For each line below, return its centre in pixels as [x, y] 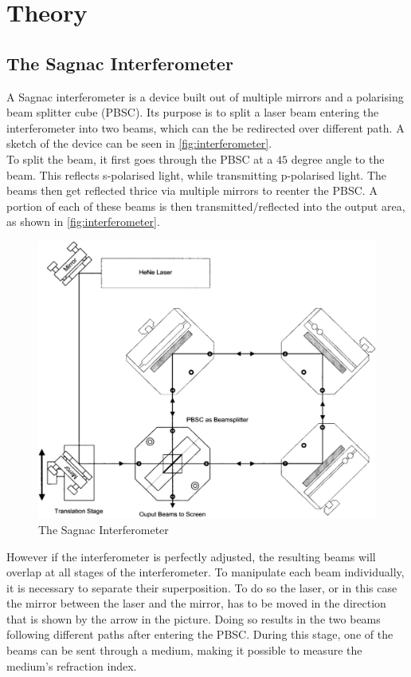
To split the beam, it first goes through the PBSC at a [140, 158]
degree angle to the [338, 158]
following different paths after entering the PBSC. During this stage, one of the [200, 634]
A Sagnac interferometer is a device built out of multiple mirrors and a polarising [205, 96]
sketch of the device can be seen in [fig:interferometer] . [139, 143]
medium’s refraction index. [72, 665]
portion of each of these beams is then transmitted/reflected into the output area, [206, 206]
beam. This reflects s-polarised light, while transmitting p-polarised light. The [197, 174]
